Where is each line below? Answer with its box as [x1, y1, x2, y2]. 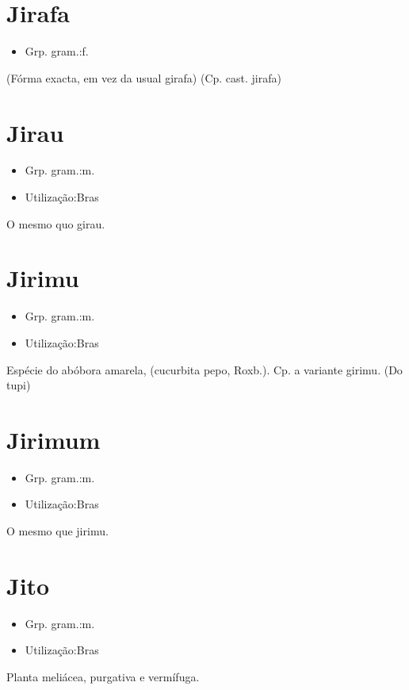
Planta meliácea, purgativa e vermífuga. [6, 668, 200, 684]
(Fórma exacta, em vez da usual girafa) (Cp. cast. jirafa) [6, 69, 281, 86]
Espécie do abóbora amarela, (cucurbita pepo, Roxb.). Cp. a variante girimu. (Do [6, 361, 403, 378]
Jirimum [6, 423, 101, 455]
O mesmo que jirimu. [6, 523, 109, 539]
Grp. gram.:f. [25, 43, 89, 59]
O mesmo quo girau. [6, 215, 105, 232]
